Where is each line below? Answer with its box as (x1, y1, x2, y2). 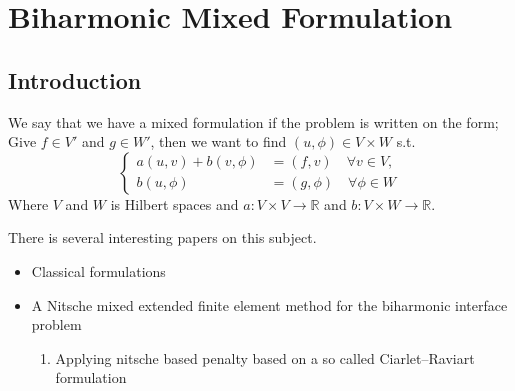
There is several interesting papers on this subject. (8, 227, 317, 248)
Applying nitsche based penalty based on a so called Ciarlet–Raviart (55, 347, 475, 368)
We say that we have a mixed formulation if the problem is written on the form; (8, 111, 499, 132)
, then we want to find (150, 131, 287, 152)
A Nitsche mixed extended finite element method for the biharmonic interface (31, 294, 508, 315)
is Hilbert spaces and (110, 193, 239, 214)
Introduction (8, 64, 142, 95)
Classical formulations (31, 260, 166, 281)
